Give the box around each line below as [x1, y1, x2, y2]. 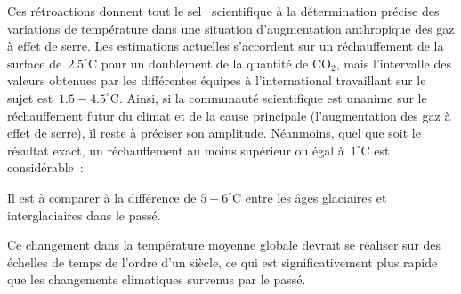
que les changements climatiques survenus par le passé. [7, 270, 306, 289]
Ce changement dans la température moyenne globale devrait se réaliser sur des [7, 235, 441, 254]
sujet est [7, 88, 53, 107]
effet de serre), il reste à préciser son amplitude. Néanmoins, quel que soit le [7, 123, 421, 142]
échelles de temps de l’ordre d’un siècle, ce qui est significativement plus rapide [7, 252, 438, 271]
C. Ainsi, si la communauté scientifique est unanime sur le [109, 88, 427, 107]
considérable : [7, 158, 84, 177]
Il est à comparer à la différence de [7, 187, 197, 206]
